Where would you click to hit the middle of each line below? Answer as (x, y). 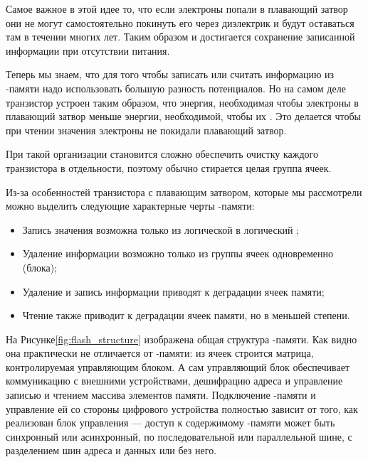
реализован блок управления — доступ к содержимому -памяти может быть (170, 423)
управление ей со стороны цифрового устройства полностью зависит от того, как (182, 408)
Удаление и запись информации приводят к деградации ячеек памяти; (173, 291)
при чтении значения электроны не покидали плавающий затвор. (146, 130)
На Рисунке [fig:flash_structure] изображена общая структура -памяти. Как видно (182, 339)
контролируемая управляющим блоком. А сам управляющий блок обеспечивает (178, 366)
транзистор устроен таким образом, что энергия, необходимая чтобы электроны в (182, 102)
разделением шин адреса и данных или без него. (111, 450)
